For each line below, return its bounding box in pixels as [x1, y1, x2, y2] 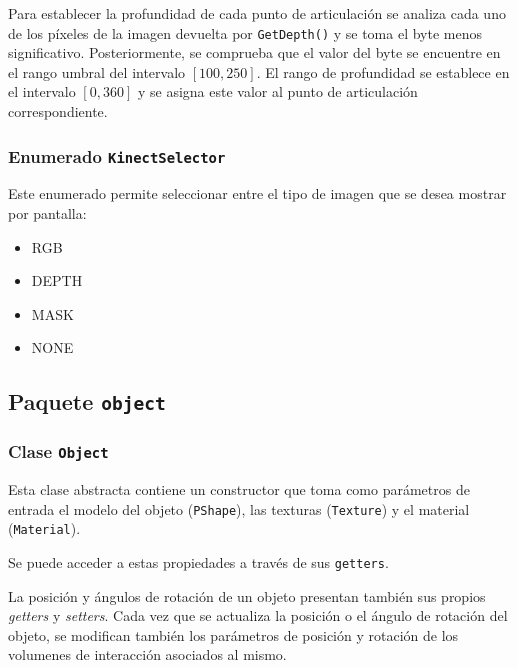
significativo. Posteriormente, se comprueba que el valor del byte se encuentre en [8, 42, 501, 63]
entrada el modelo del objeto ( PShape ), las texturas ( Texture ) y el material [8, 498, 470, 519]
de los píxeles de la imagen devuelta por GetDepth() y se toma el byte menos [8, 22, 482, 43]
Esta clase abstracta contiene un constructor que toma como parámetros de [8, 479, 470, 500]
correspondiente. [8, 101, 108, 122]
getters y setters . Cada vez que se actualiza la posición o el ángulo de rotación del [8, 605, 508, 626]
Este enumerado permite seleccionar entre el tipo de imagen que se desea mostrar [8, 183, 507, 204]
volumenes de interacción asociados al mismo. [8, 644, 287, 665]
